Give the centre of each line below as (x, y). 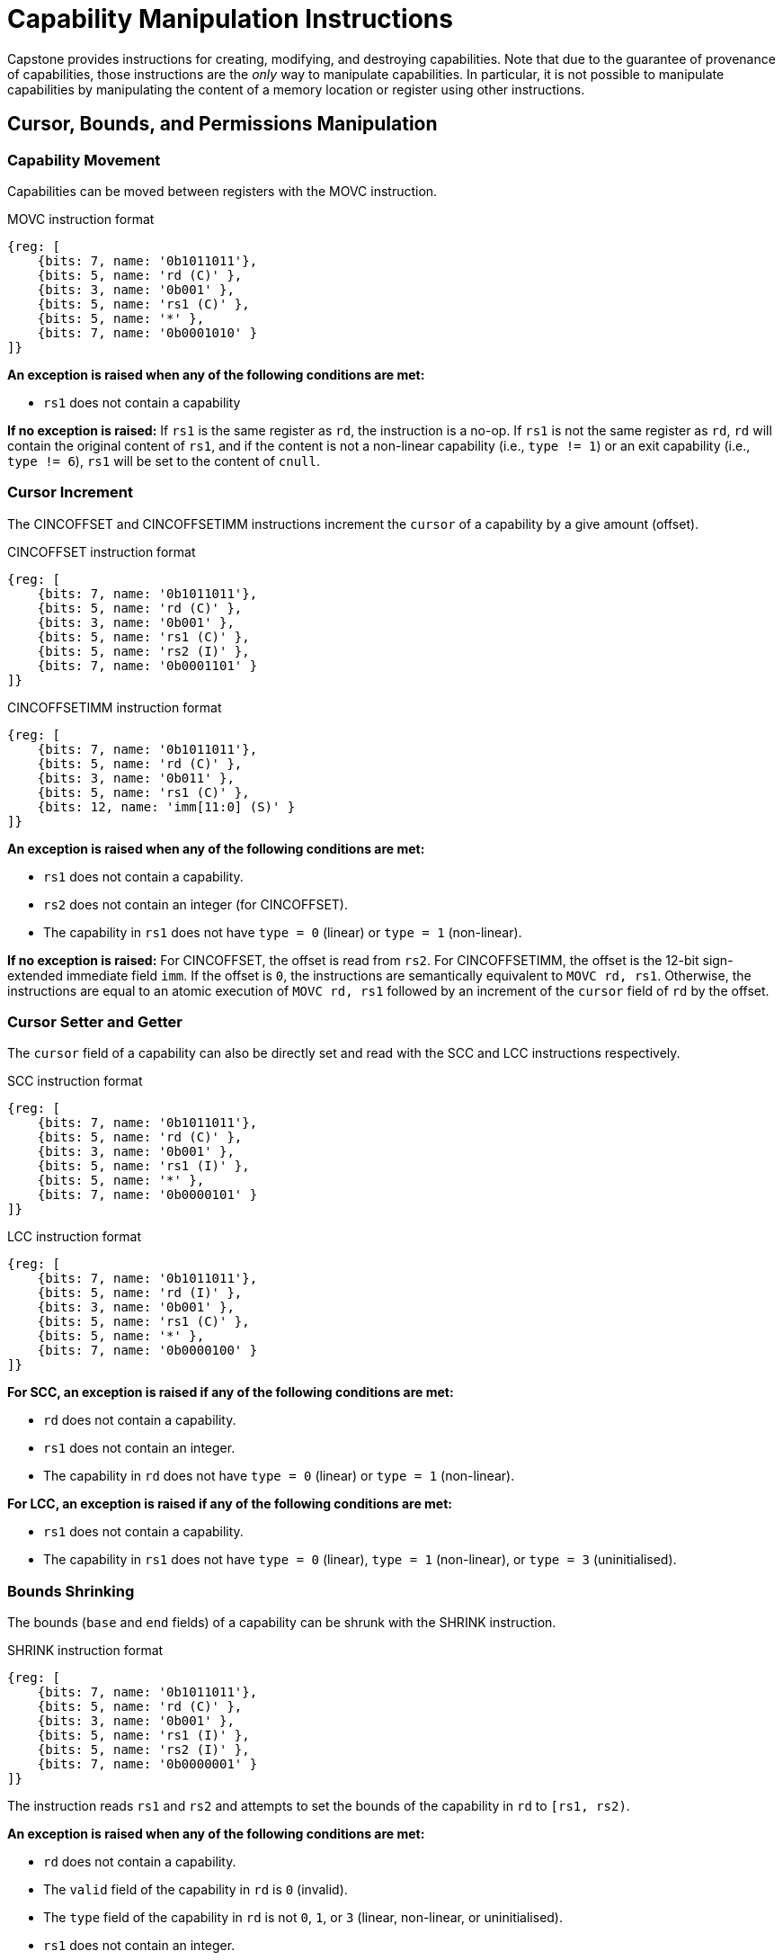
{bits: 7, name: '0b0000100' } (147, 1351)
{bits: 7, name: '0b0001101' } (147, 665)
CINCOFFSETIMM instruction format (115, 707)
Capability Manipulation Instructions (230, 19)
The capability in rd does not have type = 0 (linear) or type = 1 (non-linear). (279, 1476)
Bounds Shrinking (71, 1591)
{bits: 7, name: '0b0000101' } (147, 1195)
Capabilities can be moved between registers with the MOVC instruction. (222, 191)
